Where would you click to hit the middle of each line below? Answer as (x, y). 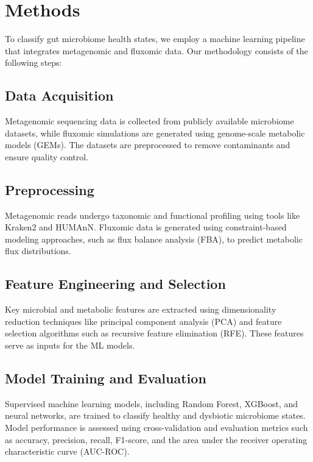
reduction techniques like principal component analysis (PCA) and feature (143, 321)
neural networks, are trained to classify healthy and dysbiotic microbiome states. (155, 415)
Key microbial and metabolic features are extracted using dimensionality (141, 309)
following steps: (33, 62)
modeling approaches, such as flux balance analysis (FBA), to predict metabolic (154, 239)
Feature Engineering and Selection (115, 284)
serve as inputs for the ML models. (70, 345)
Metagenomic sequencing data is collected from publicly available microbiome (149, 121)
